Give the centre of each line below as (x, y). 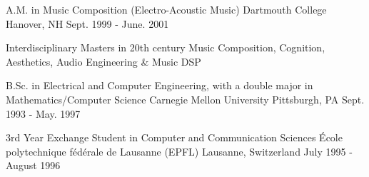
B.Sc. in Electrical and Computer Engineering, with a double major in (160, 85)
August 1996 (33, 165)
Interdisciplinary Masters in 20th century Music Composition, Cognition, (166, 47)
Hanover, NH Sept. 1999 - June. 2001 (87, 23)
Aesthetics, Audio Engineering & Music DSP (103, 61)
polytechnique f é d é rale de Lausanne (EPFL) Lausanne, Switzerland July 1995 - (179, 151)
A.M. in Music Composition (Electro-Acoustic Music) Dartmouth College (166, 9)
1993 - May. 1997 (43, 113)
